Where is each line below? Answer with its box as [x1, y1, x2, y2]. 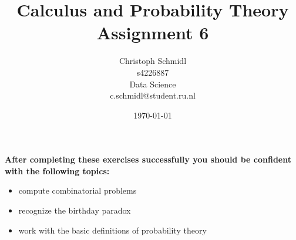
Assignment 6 [96, 21, 209, 45]
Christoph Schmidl [119, 55, 187, 67]
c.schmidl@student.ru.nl [110, 89, 196, 102]
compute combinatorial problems [18, 184, 137, 197]
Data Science [129, 77, 176, 90]
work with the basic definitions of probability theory [18, 224, 207, 236]
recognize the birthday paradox [18, 204, 131, 217]
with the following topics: [5, 164, 110, 177]
